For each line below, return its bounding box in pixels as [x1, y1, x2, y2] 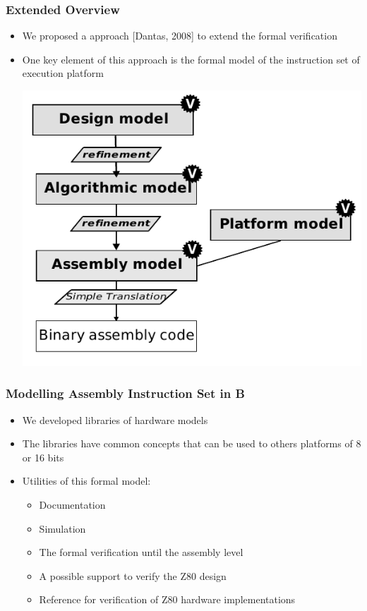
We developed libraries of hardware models [22, 412, 208, 427]
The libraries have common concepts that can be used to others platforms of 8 [22, 436, 361, 451]
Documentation [39, 497, 106, 512]
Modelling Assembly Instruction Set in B [6, 385, 245, 402]
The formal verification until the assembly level [39, 545, 243, 559]
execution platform [22, 66, 104, 80]
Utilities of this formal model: [22, 473, 151, 488]
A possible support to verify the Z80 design [39, 568, 227, 583]
